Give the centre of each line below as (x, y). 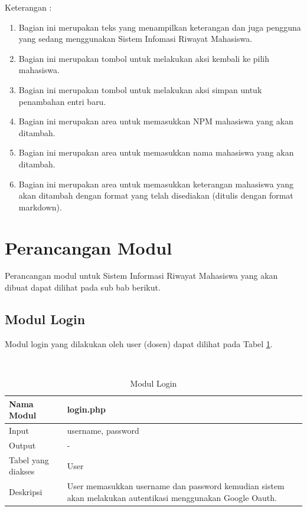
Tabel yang (29, 459)
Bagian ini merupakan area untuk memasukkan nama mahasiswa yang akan (156, 152)
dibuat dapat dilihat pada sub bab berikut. (83, 287)
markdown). (40, 207)
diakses (22, 471)
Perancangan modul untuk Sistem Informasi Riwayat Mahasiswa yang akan (141, 276)
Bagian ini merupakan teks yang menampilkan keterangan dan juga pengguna (160, 27)
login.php (86, 409)
